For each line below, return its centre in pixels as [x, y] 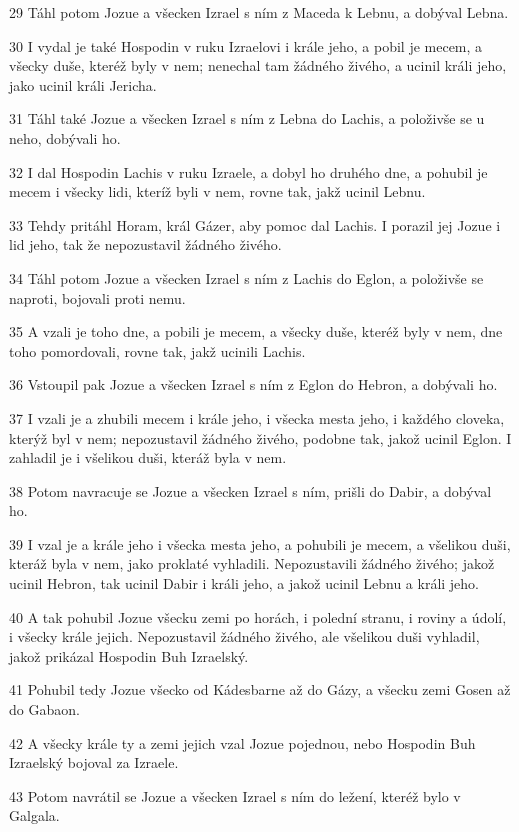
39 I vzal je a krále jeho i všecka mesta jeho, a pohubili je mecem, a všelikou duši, [260, 543]
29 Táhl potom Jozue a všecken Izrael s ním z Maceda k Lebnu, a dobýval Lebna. [259, 12]
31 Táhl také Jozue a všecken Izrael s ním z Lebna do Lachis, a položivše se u [247, 118]
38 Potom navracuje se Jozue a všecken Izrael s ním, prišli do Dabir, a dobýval [250, 490]
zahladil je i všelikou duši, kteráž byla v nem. [148, 457]
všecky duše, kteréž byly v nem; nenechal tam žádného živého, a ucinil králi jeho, [258, 65]
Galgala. [34, 815]
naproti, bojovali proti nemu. [97, 297]
